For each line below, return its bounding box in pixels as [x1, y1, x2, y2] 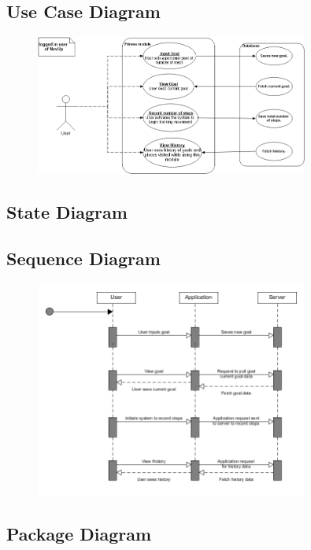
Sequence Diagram [6, 245, 161, 270]
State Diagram [6, 200, 128, 224]
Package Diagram [6, 522, 152, 545]
